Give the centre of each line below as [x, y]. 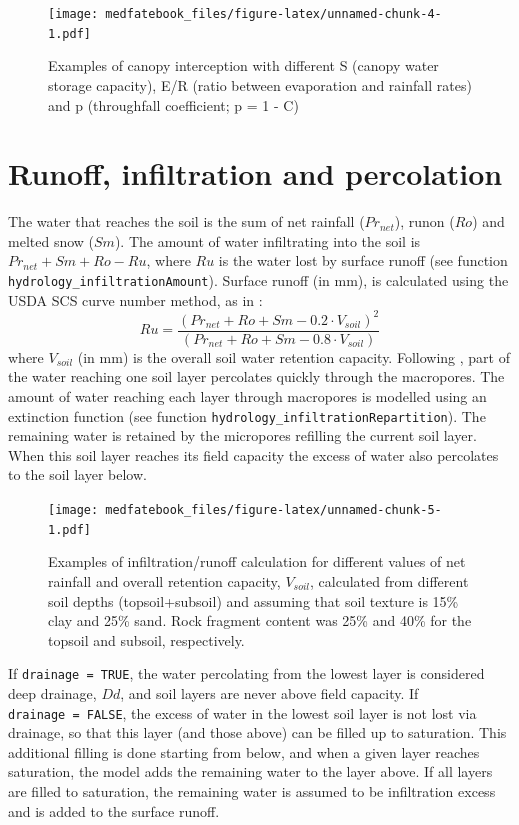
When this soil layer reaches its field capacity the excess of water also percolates [253, 454]
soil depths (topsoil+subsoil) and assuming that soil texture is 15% [253, 600]
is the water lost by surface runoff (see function [363, 260]
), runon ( [424, 221]
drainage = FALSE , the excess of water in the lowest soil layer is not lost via [242, 712]
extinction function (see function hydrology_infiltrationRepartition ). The [247, 415]
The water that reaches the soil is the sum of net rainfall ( [186, 221]
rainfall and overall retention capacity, [164, 580]
